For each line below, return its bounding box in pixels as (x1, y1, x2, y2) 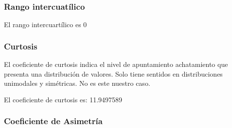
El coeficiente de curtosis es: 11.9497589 (4, 94, 123, 104)
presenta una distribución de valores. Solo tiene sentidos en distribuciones (4, 68, 223, 79)
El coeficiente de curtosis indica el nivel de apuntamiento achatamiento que (4, 59, 228, 69)
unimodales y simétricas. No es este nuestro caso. (4, 78, 150, 88)
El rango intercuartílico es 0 (4, 19, 87, 30)
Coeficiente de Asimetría (4, 115, 103, 127)
